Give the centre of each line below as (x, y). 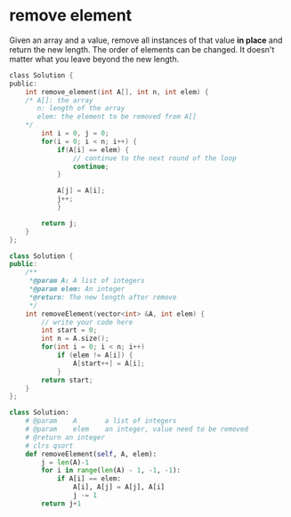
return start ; (67, 380)
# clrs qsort (49, 446)
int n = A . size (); (75, 339)
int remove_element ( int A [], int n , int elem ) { (117, 92)
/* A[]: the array (59, 100)
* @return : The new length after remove (103, 297)
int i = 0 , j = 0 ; (75, 133)
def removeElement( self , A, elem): (91, 454)
